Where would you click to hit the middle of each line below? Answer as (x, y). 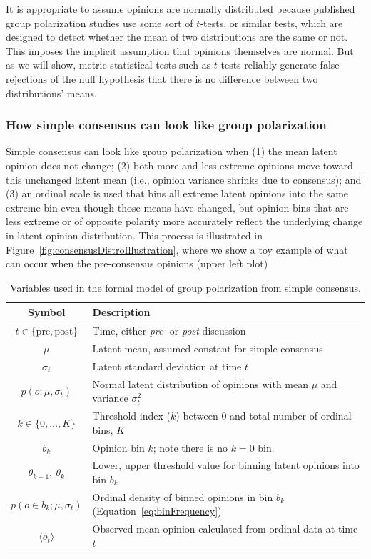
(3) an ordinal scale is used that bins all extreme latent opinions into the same (177, 193)
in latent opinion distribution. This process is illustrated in (134, 235)
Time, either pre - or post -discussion (169, 331)
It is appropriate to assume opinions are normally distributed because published (181, 9)
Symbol (47, 312)
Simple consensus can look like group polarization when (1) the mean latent (172, 151)
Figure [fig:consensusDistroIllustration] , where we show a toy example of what (177, 249)
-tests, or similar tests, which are (271, 23)
